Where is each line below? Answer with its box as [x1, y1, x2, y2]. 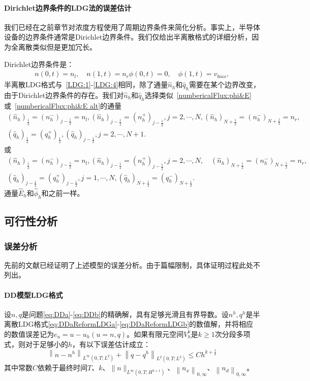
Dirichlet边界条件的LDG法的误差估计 [4, 2, 132, 13]
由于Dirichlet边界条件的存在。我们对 [4, 90, 124, 100]
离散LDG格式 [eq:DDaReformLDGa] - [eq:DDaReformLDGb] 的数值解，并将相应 [4, 319, 254, 329]
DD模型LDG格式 [4, 289, 63, 300]
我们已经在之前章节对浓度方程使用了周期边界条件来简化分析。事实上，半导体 [4, 21, 260, 32]
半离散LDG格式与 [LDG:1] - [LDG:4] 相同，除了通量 [4, 79, 168, 90]
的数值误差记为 [4, 328, 54, 339]
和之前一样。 [41, 188, 84, 198]
